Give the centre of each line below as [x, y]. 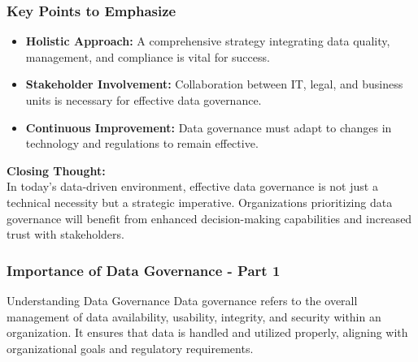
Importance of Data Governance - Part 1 [144, 270]
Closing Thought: [56, 170]
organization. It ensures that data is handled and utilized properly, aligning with [207, 332]
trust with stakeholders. [65, 234]
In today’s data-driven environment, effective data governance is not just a [192, 186]
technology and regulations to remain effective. [142, 143]
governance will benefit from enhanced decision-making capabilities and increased [209, 218]
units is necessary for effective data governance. [144, 100]
